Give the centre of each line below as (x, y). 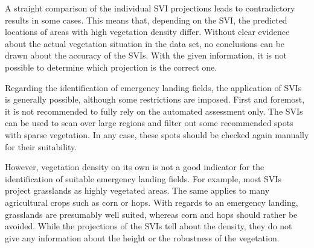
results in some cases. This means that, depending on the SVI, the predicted (146, 20)
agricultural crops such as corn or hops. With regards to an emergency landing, (152, 202)
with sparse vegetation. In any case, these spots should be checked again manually (157, 134)
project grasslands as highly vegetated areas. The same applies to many (137, 190)
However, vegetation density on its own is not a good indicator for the (135, 167)
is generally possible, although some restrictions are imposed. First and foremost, (155, 99)
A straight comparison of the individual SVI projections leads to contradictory (150, 8)
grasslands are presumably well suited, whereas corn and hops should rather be (151, 214)
